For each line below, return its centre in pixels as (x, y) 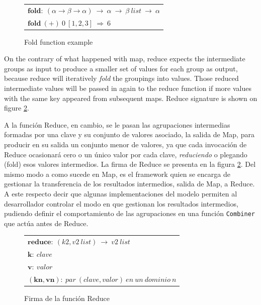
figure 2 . (17, 108)
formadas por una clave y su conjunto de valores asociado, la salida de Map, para (129, 134)
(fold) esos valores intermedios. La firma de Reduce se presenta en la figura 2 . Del (130, 164)
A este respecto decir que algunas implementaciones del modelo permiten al (121, 193)
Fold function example (59, 41)
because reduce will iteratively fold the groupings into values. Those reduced (121, 78)
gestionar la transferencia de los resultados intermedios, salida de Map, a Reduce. (129, 184)
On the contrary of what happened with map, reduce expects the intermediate (125, 59)
